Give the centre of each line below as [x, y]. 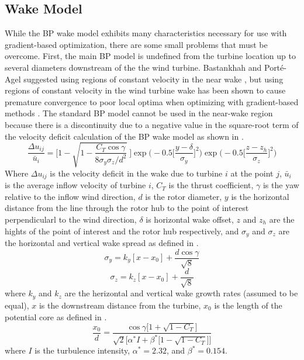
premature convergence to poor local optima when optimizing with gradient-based [152, 101]
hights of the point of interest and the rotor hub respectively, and [122, 231]
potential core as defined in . [56, 316]
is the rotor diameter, [184, 196]
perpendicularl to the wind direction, [71, 219]
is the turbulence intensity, [82, 350]
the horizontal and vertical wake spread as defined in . [102, 242]
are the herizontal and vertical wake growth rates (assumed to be [181, 293]
